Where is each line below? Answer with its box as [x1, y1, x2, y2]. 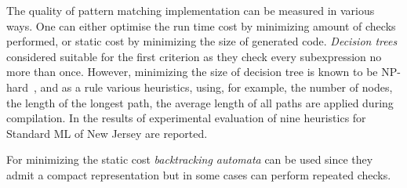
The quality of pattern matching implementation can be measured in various [6, 2, 375, 18]
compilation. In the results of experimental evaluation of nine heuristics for [6, 110, 366, 126]
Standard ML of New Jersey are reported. [6, 125, 208, 141]
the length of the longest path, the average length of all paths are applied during [6, 94, 394, 110]
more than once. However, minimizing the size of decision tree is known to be [6, 63, 378, 80]
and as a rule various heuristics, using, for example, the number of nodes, [40, 78, 393, 95]
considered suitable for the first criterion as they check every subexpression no [6, 48, 382, 64]
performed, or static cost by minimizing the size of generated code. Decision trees [6, 33, 398, 49]
